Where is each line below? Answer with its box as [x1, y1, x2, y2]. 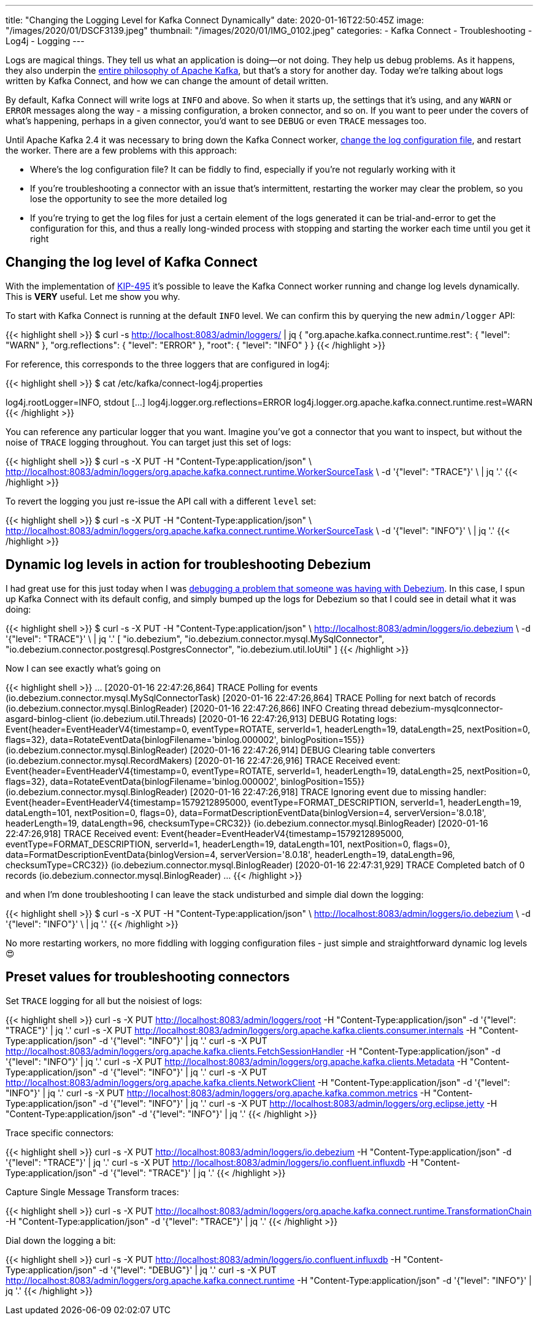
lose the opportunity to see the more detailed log [30, 194, 228, 204]
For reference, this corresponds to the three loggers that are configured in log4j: [6, 358, 330, 369]
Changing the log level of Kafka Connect [6, 254, 258, 270]
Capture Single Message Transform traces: [6, 1186, 179, 1197]
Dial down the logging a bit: [6, 1235, 116, 1246]
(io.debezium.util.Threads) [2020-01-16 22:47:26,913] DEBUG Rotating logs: [90, 713, 397, 724]
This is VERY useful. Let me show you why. [6, 291, 180, 302]
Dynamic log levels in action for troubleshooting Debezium [6, 557, 371, 573]
